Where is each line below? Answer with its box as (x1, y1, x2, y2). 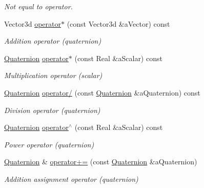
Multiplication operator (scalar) (4, 70, 103, 81)
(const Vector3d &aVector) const (67, 18, 170, 29)
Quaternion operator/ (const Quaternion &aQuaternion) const (4, 87, 200, 98)
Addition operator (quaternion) (4, 35, 101, 46)
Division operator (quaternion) (4, 104, 100, 115)
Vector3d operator (4, 18, 61, 29)
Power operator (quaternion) (4, 139, 94, 149)
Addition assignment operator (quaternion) (4, 173, 138, 184)
